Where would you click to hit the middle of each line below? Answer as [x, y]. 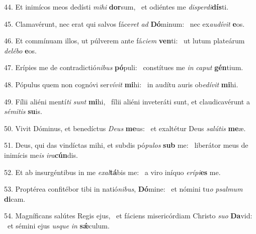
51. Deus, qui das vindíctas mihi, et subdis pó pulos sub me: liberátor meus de [126, 145]
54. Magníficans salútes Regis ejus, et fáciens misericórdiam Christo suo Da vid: [128, 216]
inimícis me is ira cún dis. [41, 155]
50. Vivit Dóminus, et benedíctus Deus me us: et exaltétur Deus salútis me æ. [125, 128]
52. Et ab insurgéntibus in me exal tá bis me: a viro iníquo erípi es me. [112, 172]
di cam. [15, 198]
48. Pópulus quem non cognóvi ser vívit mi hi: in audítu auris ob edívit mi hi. [121, 84]
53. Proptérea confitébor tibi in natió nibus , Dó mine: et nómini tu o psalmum [123, 189]
